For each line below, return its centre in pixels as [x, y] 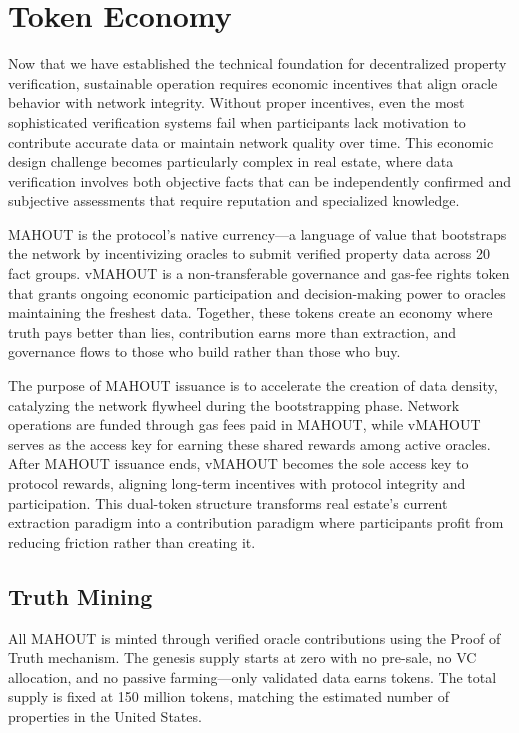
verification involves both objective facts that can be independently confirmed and [260, 180]
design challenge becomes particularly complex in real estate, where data [231, 161]
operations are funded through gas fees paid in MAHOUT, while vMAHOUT [244, 424]
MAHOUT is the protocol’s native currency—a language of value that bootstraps [257, 233]
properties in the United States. [105, 715]
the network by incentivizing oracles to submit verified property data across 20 [249, 253]
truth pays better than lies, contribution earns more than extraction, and [232, 331]
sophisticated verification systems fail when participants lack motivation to [237, 121]
